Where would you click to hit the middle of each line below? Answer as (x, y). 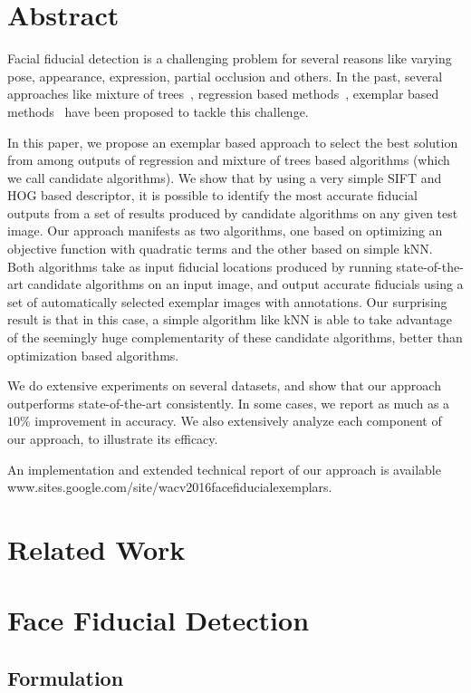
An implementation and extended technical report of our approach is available (224, 469)
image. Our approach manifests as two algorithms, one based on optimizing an (225, 231)
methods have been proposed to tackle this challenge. (158, 111)
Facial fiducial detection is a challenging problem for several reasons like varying (230, 58)
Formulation (66, 677)
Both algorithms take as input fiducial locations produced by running (200, 266)
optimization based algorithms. (93, 355)
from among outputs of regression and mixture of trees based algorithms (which (229, 160)
